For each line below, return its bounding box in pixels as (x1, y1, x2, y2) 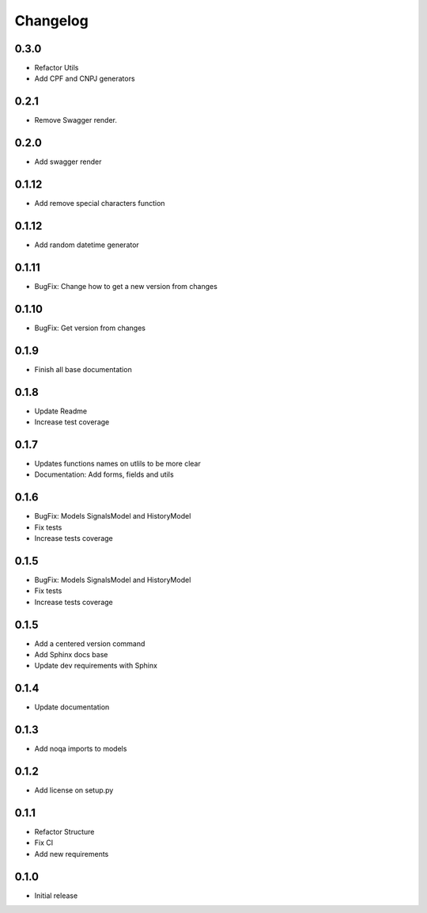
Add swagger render (34, 157, 102, 166)
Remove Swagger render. (34, 116, 118, 125)
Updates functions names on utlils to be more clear (34, 459, 201, 468)
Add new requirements (34, 849, 109, 858)
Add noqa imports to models (34, 744, 127, 754)
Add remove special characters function (34, 199, 165, 208)
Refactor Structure (34, 827, 95, 837)
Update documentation (34, 702, 110, 712)
